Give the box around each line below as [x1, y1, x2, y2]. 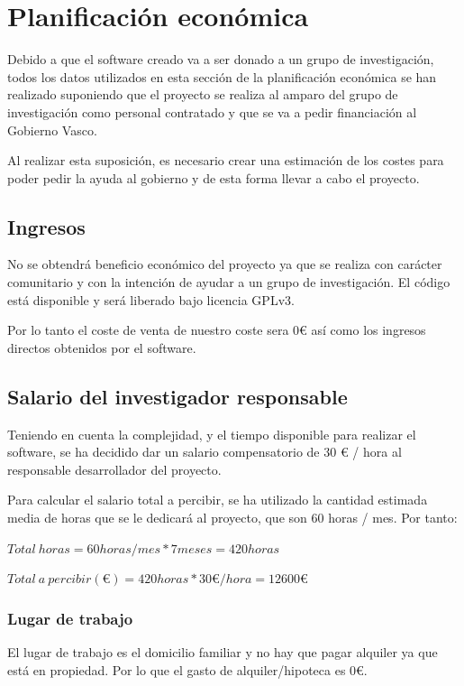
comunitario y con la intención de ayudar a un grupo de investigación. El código [7, 273, 450, 292]
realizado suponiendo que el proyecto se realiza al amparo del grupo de [7, 85, 398, 104]
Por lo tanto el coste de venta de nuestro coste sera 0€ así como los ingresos [7, 320, 426, 339]
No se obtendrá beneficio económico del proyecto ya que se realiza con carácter [7, 255, 442, 273]
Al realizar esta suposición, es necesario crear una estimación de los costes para [7, 151, 444, 170]
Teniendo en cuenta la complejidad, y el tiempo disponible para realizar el [7, 424, 416, 443]
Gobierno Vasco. [7, 120, 97, 139]
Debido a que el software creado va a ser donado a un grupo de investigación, [7, 50, 434, 69]
